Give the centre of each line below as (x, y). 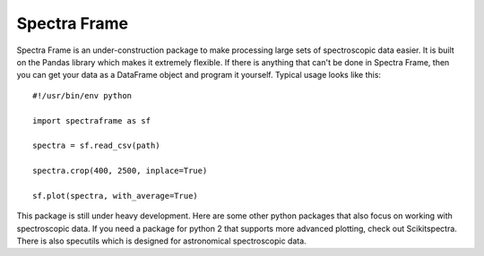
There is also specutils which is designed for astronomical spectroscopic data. (161, 241)
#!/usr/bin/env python (82, 95)
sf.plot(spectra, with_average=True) (116, 196)
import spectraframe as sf (92, 120)
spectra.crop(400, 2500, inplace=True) (120, 171)
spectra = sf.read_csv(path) (96, 146)
